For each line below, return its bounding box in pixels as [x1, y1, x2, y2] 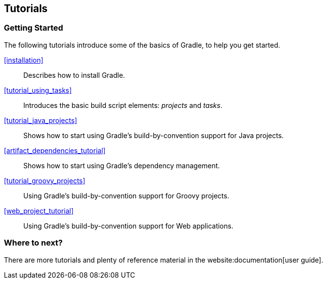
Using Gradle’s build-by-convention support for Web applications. [23, 221, 234, 230]
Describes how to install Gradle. [23, 71, 125, 79]
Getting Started [4, 23, 63, 33]
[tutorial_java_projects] [4, 116, 77, 124]
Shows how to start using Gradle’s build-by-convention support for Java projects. [23, 131, 284, 140]
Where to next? [4, 238, 63, 248]
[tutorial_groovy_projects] [4, 176, 86, 185]
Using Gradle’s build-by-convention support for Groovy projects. [23, 191, 229, 200]
